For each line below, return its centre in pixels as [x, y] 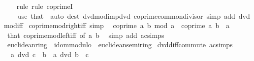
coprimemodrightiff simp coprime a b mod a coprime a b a [129, 25]
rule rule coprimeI [45, 6]
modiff [14, 25]
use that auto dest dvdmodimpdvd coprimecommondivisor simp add [126, 15]
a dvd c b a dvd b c [49, 54]
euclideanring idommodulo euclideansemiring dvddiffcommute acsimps [120, 45]
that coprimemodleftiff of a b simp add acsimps [86, 35]
